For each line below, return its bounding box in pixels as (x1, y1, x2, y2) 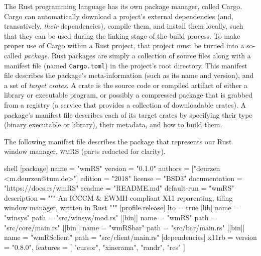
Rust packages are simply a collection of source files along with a (51, 50, 251, 60)
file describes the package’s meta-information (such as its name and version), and (4, 70, 254, 80)
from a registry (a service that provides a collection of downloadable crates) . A (4, 100, 246, 110)
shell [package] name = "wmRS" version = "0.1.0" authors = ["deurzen (4, 162, 220, 173)
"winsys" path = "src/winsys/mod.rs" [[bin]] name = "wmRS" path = (4, 212, 216, 222)
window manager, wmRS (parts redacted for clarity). (4, 146, 166, 156)
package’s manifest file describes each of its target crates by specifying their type (4, 109, 252, 120)
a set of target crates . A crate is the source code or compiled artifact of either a (4, 79, 248, 90)
